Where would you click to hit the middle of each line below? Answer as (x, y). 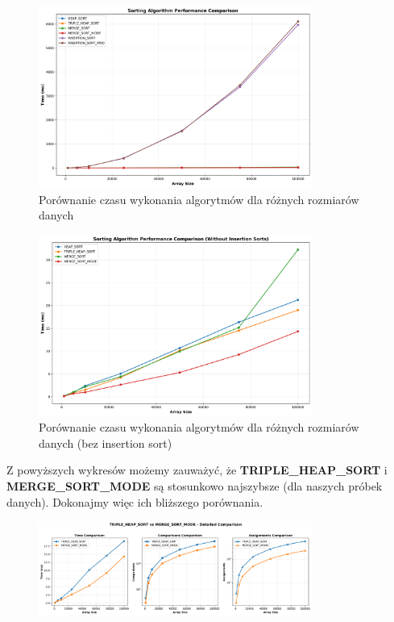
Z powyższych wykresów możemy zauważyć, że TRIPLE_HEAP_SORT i (197, 470)
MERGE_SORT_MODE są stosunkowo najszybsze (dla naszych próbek (195, 485)
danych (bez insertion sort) (106, 442)
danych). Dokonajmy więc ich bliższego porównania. (135, 501)
